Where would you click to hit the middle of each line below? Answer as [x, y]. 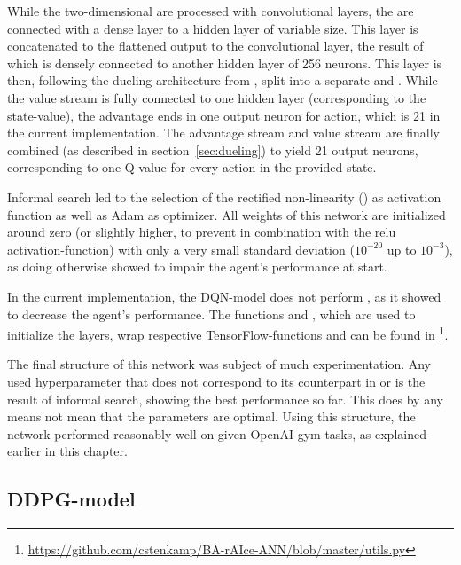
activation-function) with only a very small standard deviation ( [181, 249]
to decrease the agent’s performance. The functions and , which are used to [211, 314]
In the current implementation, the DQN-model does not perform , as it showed [224, 296]
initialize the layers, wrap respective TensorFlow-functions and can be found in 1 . [228, 333]
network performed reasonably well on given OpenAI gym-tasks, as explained [217, 433]
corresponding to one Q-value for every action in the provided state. [192, 167]
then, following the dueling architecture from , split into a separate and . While [223, 80]
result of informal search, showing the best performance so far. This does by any [225, 399]
